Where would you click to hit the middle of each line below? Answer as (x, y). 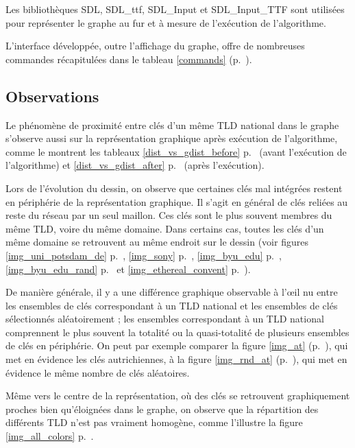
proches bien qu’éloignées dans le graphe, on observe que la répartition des (162, 409)
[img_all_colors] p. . (50, 436)
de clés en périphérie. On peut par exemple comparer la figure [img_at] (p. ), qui (177, 345)
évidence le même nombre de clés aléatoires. (98, 372)
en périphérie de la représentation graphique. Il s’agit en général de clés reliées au (177, 201)
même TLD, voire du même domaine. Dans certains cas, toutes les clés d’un (165, 228)
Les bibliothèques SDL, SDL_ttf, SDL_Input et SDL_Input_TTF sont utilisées (175, 9)
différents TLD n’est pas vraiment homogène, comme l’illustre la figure (154, 422)
